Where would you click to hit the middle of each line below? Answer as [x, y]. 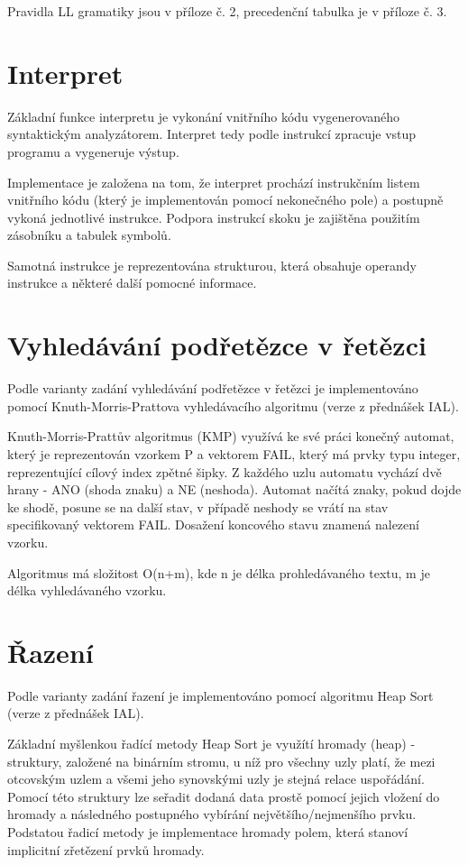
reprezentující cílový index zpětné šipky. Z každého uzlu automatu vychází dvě [225, 471]
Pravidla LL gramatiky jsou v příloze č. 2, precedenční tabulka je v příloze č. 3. [227, 11]
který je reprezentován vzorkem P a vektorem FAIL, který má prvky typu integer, [234, 453]
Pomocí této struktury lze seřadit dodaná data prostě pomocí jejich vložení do [224, 796]
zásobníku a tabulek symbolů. [89, 235]
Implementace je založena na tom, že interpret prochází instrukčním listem [214, 182]
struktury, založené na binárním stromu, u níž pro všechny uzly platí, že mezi [221, 761]
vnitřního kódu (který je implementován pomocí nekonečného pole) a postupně [225, 200]
